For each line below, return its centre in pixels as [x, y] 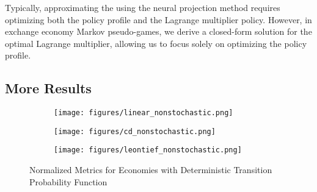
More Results [48, 88]
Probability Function [68, 181]
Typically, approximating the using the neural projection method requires [143, 7]
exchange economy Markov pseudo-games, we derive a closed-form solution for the [158, 31]
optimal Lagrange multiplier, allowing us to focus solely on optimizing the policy [156, 43]
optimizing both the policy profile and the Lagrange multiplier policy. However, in [158, 19]
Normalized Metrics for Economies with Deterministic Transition [151, 170]
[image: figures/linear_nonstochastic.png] [144, 113]
